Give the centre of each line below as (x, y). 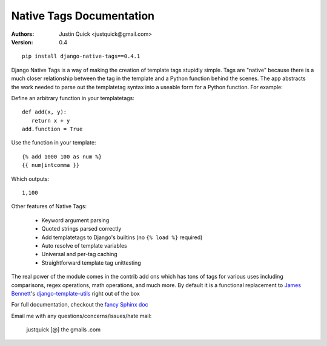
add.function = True (52, 129)
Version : (22, 42)
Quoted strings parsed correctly (81, 229)
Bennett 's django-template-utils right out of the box (76, 293)
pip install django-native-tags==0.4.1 (81, 56)
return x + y (51, 120)
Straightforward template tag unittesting (91, 263)
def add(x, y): (45, 112)
